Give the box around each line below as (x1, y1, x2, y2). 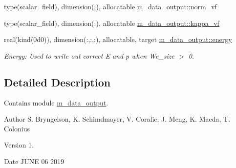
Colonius (4, 123, 30, 133)
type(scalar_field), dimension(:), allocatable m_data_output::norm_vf (4, 1, 217, 11)
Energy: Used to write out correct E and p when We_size (4, 50, 174, 61)
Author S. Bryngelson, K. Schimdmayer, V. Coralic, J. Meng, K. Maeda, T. (4, 114, 231, 124)
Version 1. (4, 140, 34, 150)
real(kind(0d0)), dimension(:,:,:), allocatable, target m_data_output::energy (4, 34, 232, 44)
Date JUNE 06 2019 (4, 156, 64, 166)
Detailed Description (4, 74, 111, 89)
